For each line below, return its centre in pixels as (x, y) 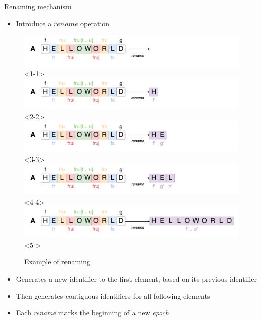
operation (95, 23)
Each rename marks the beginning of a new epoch (92, 313)
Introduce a (34, 23)
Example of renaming (57, 262)
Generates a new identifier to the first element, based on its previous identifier (137, 279)
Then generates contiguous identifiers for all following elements (113, 296)
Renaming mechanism (38, 6)
